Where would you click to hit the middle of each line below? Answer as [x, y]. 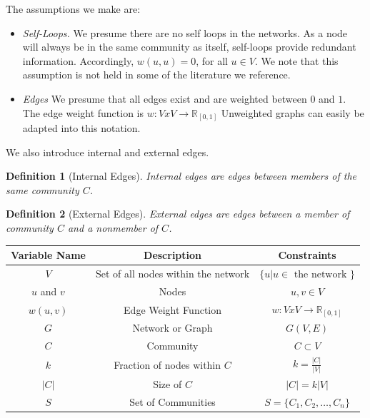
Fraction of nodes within [167, 365]
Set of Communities [172, 401]
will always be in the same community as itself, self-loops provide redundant [189, 47]
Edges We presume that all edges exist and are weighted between [165, 98]
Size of [167, 384]
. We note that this [296, 60]
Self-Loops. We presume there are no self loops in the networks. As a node [185, 32]
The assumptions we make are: [73, 9]
